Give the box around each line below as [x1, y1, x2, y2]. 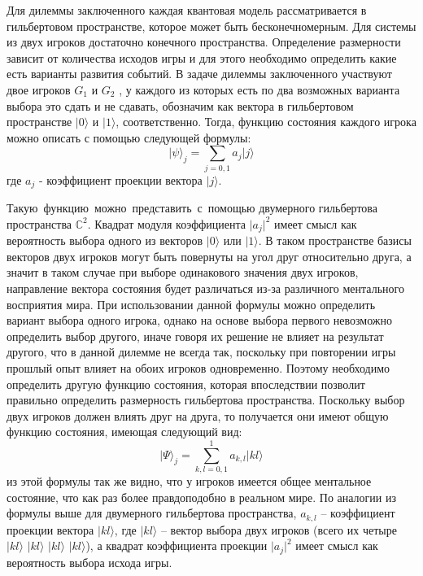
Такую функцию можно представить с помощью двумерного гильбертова [7, 199, 378, 216]
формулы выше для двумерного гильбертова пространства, [7, 504, 297, 521]
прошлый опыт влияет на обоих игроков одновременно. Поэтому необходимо [7, 359, 390, 376]
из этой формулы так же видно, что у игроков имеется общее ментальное [7, 473, 372, 490]
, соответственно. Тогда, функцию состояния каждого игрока [116, 113, 416, 130]
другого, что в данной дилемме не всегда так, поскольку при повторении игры [7, 343, 396, 360]
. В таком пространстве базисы [258, 232, 412, 249]
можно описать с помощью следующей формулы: [7, 129, 251, 146]
